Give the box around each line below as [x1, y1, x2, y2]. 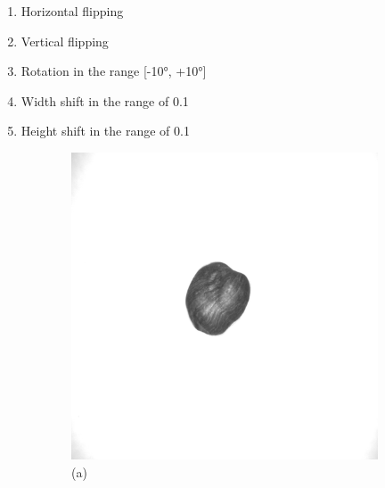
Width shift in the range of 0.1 [20, 91, 189, 110]
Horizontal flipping [20, 2, 124, 20]
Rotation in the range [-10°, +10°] [20, 62, 207, 80]
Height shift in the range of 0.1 [20, 121, 190, 140]
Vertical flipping [20, 31, 109, 50]
